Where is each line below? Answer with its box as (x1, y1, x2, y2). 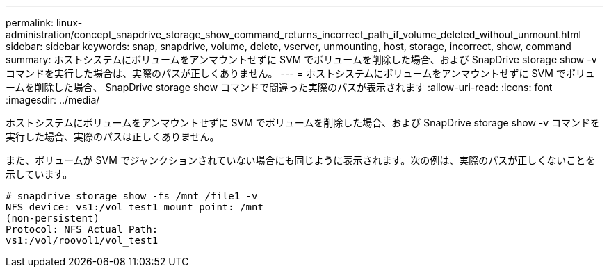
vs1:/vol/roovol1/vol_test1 (6, 235, 159, 246)
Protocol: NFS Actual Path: (6, 224, 159, 235)
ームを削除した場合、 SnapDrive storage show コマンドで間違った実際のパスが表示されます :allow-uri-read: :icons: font (6, 81, 553, 93)
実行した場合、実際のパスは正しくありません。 (6, 131, 220, 142)
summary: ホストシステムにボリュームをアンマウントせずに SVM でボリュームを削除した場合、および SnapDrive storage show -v (6, 53, 597, 65)
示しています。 (6, 168, 73, 180)
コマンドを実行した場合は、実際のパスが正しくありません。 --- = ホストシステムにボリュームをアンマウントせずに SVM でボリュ (6, 67, 595, 79)
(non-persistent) (6, 213, 99, 224)
